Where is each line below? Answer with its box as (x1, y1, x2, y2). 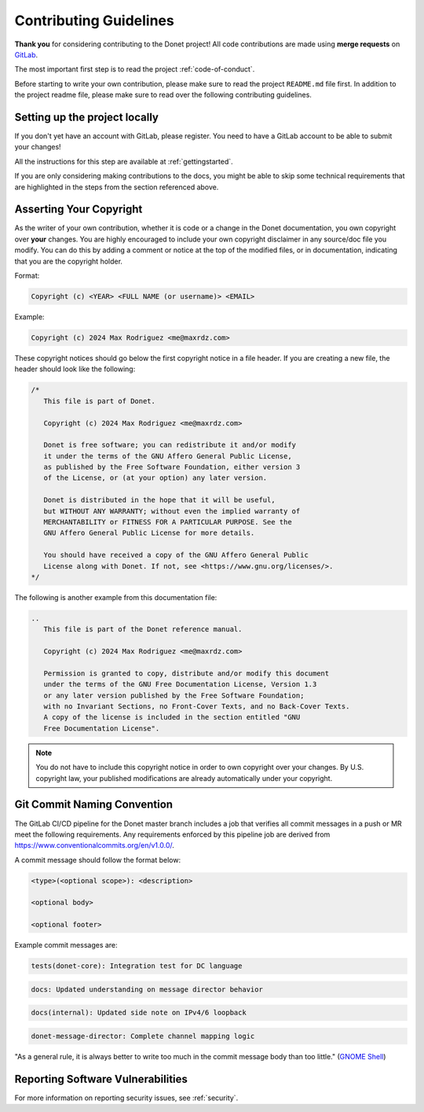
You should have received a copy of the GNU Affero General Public (43, 550, 309, 560)
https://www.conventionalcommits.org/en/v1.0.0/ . (14, 841, 174, 850)
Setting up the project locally (14, 110, 159, 123)
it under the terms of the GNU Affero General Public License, (43, 451, 292, 460)
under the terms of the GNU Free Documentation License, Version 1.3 (43, 680, 317, 689)
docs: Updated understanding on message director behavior (31, 985, 263, 994)
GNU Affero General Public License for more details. (43, 528, 255, 538)
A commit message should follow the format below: (14, 855, 181, 864)
